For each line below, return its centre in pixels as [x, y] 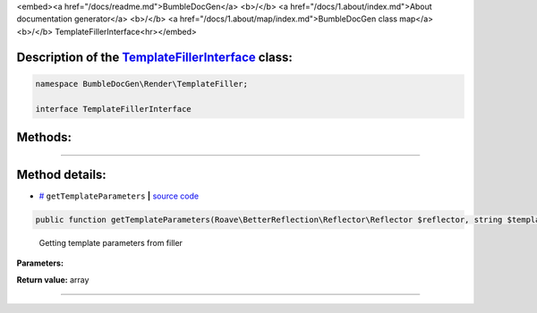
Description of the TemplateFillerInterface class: [154, 57]
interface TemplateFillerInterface [113, 109]
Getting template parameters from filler [111, 243]
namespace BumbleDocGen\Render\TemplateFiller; [141, 84]
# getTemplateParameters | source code [119, 196]
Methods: [44, 137]
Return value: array [53, 279]
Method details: [61, 174]
